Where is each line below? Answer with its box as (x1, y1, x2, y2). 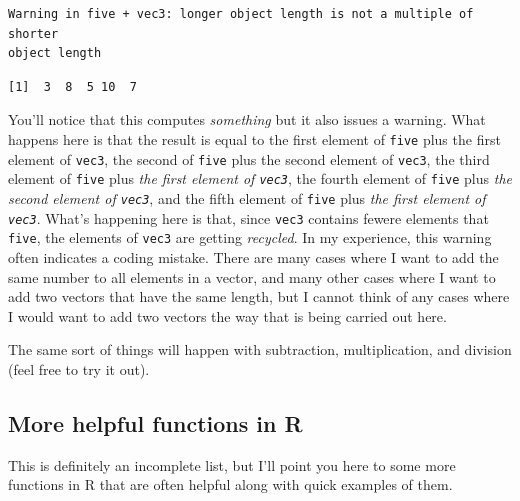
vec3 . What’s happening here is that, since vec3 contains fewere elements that (8, 207, 489, 228)
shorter (8, 26, 59, 41)
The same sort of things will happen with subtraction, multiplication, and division (8, 339, 512, 360)
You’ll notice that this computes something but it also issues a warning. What (8, 109, 486, 130)
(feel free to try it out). (8, 358, 150, 379)
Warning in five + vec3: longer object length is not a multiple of (8, 7, 474, 21)
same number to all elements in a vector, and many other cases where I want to (8, 266, 496, 287)
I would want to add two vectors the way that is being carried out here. (8, 305, 447, 326)
